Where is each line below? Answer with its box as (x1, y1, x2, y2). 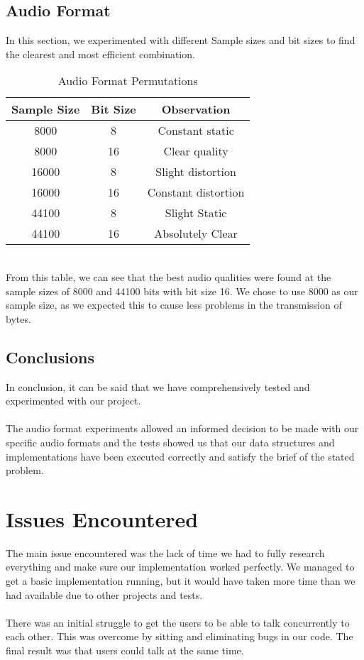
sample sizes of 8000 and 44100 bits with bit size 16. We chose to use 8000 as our (6, 283, 358, 298)
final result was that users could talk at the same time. (6, 643, 244, 657)
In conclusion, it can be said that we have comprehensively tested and (6, 379, 310, 394)
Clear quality (163, 143, 228, 160)
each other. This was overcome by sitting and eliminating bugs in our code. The (6, 629, 353, 644)
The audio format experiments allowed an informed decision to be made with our (6, 421, 359, 436)
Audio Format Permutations (57, 72, 198, 89)
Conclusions (6, 346, 95, 368)
